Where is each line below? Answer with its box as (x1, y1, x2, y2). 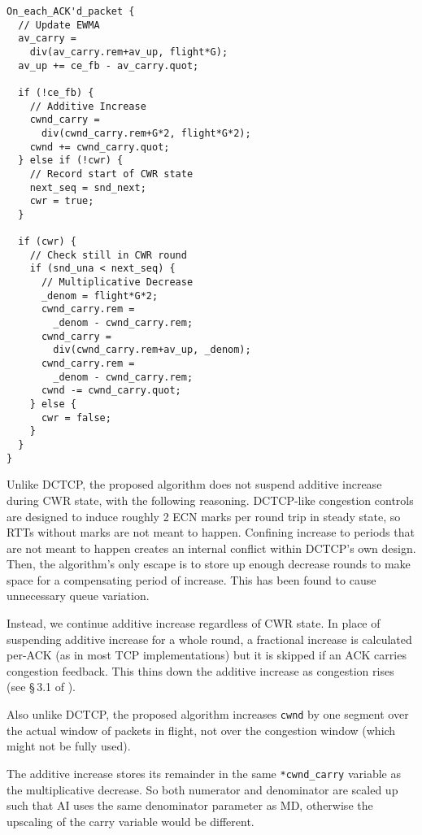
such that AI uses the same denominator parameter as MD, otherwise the (7, 797, 373, 814)
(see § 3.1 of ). (7, 678, 76, 695)
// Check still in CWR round (29, 249, 187, 261)
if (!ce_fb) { (18, 86, 94, 98)
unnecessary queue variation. (7, 587, 150, 604)
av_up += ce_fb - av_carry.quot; (18, 59, 199, 72)
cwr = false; (41, 411, 111, 424)
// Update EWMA (18, 19, 100, 31)
